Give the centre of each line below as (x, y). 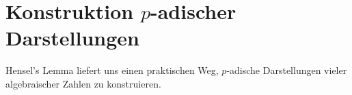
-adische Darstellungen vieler (287, 70)
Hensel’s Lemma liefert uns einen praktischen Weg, (112, 70)
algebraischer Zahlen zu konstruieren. (83, 83)
